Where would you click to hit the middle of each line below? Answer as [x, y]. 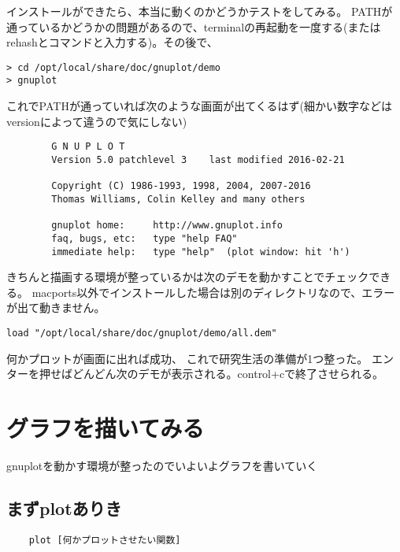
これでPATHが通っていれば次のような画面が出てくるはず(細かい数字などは [199, 106]
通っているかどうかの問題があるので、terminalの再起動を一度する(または [194, 26]
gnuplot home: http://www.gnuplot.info [167, 226]
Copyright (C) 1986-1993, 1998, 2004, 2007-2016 [181, 186]
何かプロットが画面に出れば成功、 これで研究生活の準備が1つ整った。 [187, 358]
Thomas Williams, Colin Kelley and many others [178, 199]
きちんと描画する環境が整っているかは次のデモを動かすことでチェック [188, 277]
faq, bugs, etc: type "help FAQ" [144, 238]
